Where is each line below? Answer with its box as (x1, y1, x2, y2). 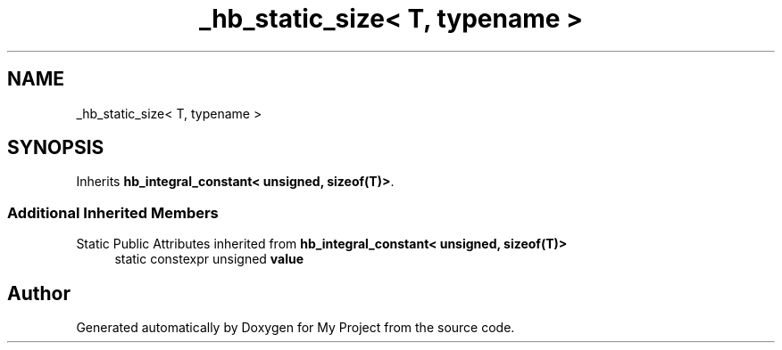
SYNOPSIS (7, 136, 104, 159)
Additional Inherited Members (7, 203, 219, 222)
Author (7, 281, 71, 305)
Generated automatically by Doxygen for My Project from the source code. (76, 320, 515, 336)
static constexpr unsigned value (114, 251, 304, 267)
